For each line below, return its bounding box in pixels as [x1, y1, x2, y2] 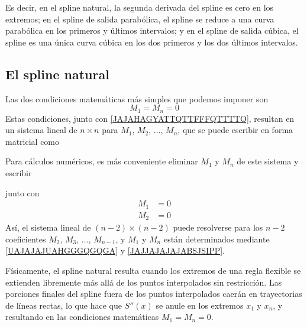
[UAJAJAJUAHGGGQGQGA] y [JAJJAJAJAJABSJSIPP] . [5, 244, 225, 257]
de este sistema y [237, 155, 299, 167]
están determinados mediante [163, 232, 270, 245]
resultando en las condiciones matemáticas [5, 310, 159, 323]
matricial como [5, 135, 60, 147]
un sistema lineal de [5, 124, 77, 136]
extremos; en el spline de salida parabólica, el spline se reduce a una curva [5, 12, 274, 25]
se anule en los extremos [156, 299, 244, 311]
